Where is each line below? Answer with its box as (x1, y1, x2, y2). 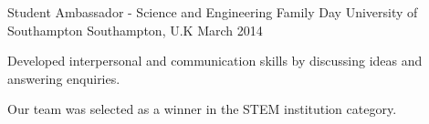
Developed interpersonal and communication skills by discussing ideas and (7, 51, 423, 70)
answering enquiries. (7, 68, 120, 88)
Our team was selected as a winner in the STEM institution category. (7, 99, 397, 119)
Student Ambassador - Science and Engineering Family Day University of (7, 3, 418, 21)
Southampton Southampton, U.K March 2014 (7, 20, 263, 39)
